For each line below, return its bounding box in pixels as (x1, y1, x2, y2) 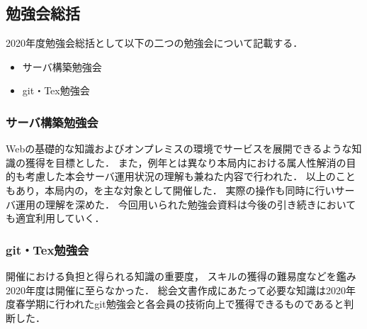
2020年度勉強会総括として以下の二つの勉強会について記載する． (6, 35, 303, 50)
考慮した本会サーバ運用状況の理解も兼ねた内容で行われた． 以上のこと (25, 169, 356, 184)
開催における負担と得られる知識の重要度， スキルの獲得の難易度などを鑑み (6, 268, 356, 283)
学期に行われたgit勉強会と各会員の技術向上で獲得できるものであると (25, 296, 344, 311)
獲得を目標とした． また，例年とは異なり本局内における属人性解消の (25, 155, 346, 169)
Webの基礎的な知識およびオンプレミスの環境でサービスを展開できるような (6, 141, 352, 156)
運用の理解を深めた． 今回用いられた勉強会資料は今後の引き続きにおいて (15, 196, 356, 211)
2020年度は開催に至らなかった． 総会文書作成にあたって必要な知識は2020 (6, 282, 346, 297)
